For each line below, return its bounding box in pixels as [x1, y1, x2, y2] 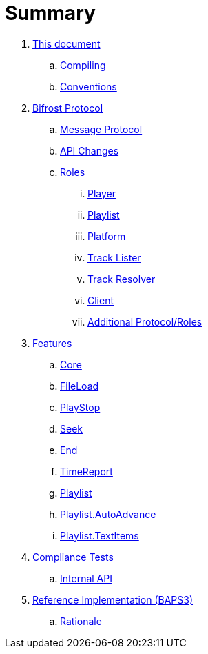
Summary [5, 1, 96, 25]
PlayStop [60, 401, 101, 413]
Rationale [60, 615, 102, 627]
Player [87, 187, 116, 199]
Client [87, 294, 114, 306]
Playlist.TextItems [60, 529, 139, 542]
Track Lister [87, 251, 141, 264]
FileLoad [60, 379, 99, 392]
